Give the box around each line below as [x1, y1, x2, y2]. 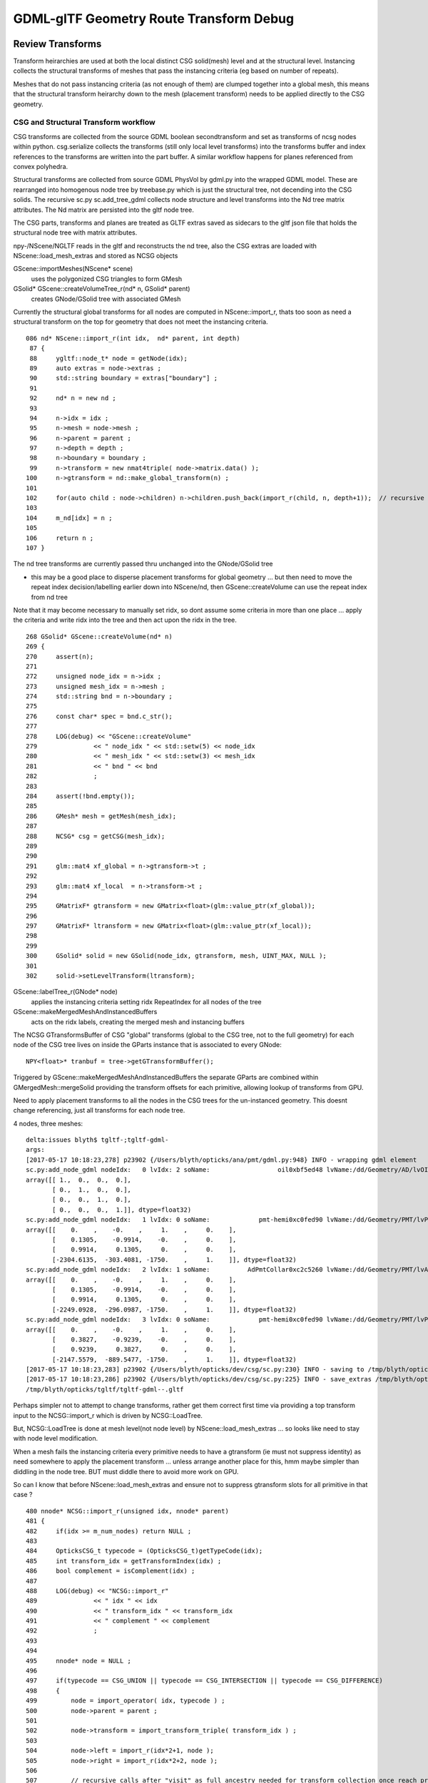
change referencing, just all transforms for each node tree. [13, 1106, 185, 1115]
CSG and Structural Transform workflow [13, 118, 156, 128]
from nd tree [31, 593, 68, 601]
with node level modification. [13, 1434, 98, 1443]
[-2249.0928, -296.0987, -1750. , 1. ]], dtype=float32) [52, 1305, 297, 1314]
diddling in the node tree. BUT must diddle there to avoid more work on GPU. [13, 1467, 239, 1476]
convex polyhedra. [13, 162, 68, 170]
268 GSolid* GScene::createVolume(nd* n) [26, 632, 173, 640]
